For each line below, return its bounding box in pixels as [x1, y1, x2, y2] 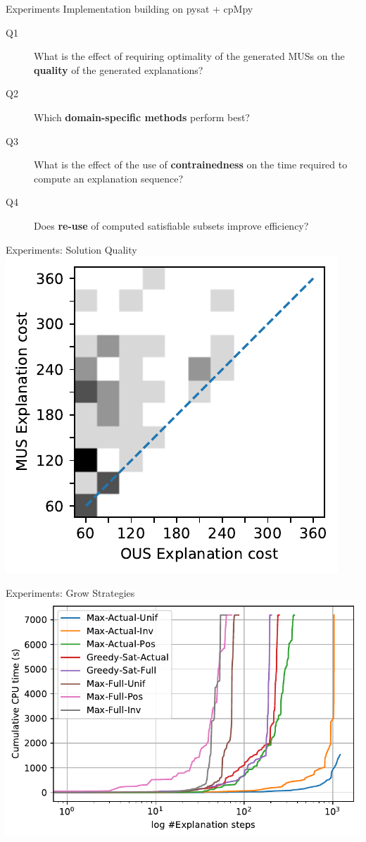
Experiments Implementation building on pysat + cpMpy [6, 1, 253, 16]
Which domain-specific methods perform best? [34, 109, 250, 124]
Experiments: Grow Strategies [6, 585, 135, 600]
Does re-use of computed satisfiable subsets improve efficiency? [34, 218, 309, 233]
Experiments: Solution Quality [6, 242, 137, 256]
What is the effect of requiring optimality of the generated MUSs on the [34, 49, 345, 63]
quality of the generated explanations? [34, 62, 203, 77]
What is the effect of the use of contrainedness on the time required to [34, 157, 348, 172]
